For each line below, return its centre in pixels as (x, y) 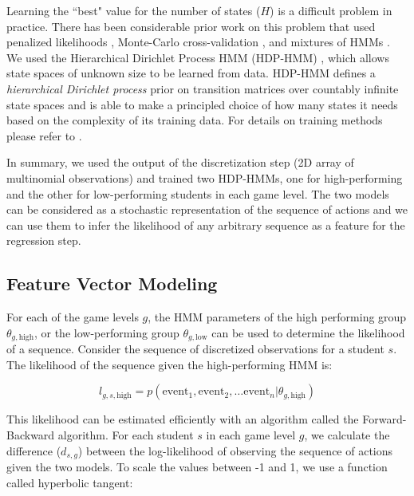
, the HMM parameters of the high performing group (277, 317)
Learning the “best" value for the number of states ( (134, 10)
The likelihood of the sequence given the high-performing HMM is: (170, 364)
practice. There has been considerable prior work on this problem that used (191, 26)
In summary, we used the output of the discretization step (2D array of (180, 162)
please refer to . (44, 135)
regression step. (44, 240)
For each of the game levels (73, 317)
